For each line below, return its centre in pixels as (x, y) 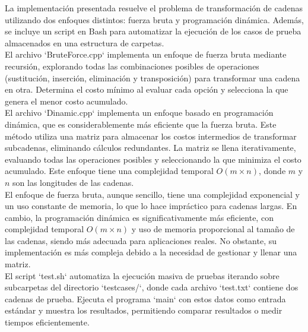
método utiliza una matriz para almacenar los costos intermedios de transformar (151, 136)
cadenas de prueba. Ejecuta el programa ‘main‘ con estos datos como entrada (145, 298)
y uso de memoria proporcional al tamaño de (213, 229)
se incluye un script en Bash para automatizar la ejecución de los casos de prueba (153, 31)
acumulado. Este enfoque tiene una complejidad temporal (109, 171)
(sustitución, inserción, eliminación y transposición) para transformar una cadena (153, 78)
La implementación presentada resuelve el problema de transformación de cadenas (154, 8)
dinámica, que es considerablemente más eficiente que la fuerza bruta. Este (141, 124)
